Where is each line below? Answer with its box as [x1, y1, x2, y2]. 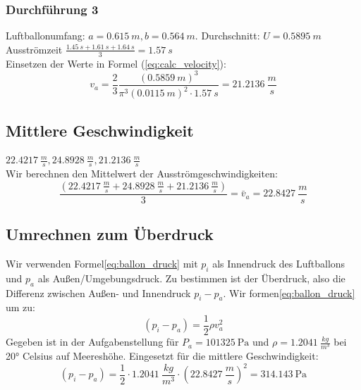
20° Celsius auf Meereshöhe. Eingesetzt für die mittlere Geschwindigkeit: [6, 348, 319, 363]
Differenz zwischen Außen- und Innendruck [6, 285, 191, 300]
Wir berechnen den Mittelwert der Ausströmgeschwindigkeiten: [6, 166, 278, 181]
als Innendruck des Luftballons [212, 256, 345, 270]
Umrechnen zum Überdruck [6, 223, 214, 245]
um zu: [6, 300, 35, 315]
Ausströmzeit [6, 42, 63, 56]
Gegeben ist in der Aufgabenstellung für [6, 334, 179, 349]
